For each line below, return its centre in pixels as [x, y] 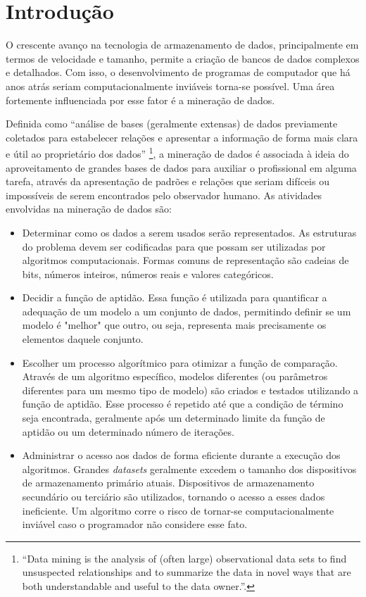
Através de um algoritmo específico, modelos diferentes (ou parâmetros [175, 376]
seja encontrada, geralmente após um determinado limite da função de [173, 418]
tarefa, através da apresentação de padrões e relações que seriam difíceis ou [168, 181]
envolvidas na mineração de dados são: [89, 209]
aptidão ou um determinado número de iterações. [128, 431]
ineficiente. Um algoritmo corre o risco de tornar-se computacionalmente [178, 510]
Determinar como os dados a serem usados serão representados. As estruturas [189, 232]
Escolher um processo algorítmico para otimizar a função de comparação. [180, 362]
